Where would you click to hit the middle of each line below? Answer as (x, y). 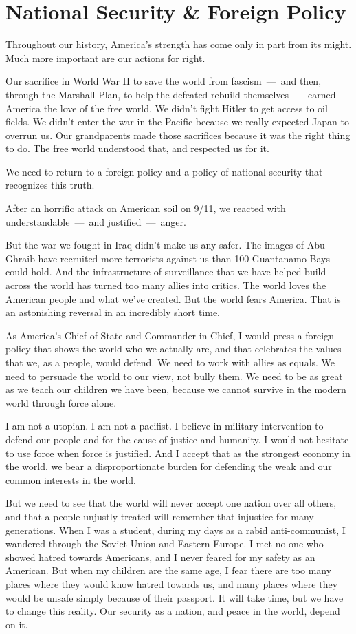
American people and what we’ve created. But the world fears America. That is (173, 298)
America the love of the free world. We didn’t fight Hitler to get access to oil (167, 108)
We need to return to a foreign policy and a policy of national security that (164, 171)
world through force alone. (61, 402)
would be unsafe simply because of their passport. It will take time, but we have (175, 597)
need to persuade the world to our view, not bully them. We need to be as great (174, 376)
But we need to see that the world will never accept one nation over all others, (171, 503)
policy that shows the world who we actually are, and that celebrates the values (174, 349)
